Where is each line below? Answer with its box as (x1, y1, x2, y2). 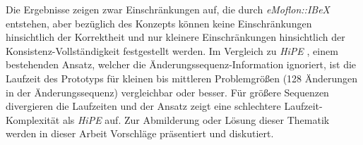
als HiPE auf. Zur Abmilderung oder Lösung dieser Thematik (62, 112, 330, 127)
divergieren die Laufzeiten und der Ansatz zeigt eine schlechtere (6, 99, 281, 113)
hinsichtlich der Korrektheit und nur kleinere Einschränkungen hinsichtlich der (6, 30, 345, 44)
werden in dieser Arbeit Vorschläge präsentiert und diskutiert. (6, 126, 274, 141)
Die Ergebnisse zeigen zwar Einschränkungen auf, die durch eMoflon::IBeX (6, 2, 330, 16)
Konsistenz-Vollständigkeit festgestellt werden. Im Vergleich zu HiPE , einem (6, 43, 338, 58)
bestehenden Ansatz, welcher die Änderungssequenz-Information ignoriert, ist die (6, 57, 357, 72)
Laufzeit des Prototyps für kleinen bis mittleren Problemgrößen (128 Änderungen (6, 70, 358, 85)
